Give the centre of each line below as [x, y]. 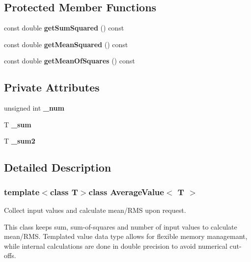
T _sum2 [20, 141]
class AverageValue [126, 191]
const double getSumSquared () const [64, 28]
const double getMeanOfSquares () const [70, 61]
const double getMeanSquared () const [66, 44]
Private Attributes [52, 87]
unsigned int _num [34, 108]
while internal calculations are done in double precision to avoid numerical [116, 246]
